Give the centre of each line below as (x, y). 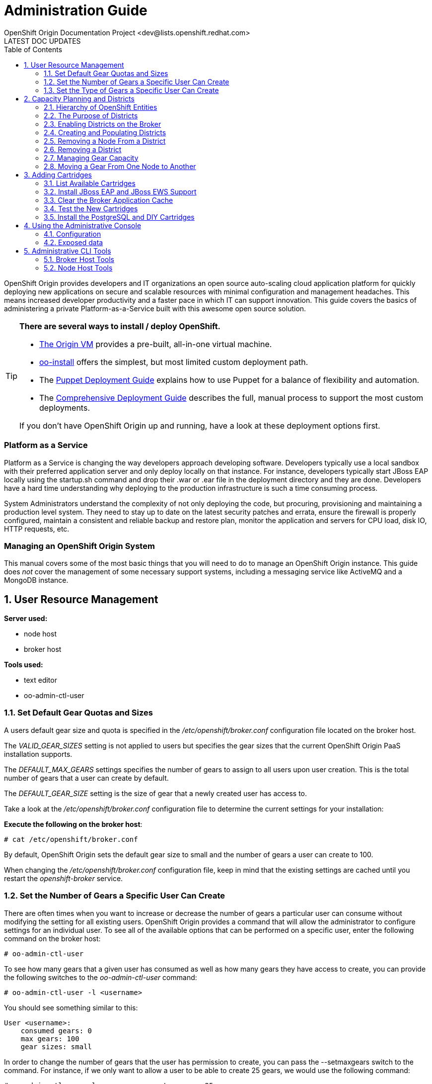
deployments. (65, 407)
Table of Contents (33, 49)
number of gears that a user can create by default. (86, 778)
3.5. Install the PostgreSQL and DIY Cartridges (119, 217)
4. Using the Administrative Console (83, 225)
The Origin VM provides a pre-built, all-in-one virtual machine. (156, 344)
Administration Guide (76, 10)
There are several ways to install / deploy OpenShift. (120, 326)
